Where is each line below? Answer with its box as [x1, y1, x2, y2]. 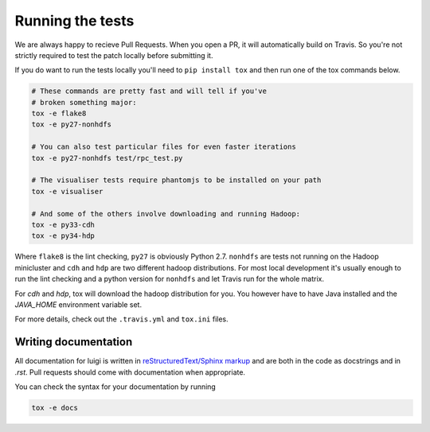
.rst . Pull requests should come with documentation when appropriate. [14, 367, 246, 377]
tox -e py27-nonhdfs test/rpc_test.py [31, 154, 183, 162]
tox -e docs [31, 403, 79, 412]
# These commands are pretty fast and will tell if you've [31, 87, 267, 95]
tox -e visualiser [31, 187, 104, 196]
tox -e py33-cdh [31, 220, 96, 229]
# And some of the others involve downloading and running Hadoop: [31, 209, 301, 218]
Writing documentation [14, 335, 133, 349]
